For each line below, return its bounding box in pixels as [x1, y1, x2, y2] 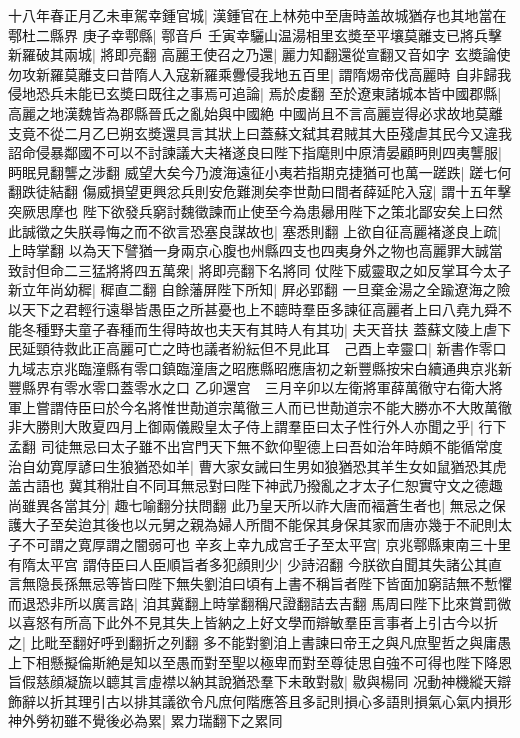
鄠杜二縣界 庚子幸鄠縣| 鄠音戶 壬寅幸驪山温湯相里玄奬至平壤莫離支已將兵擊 [8, 24, 502, 45]
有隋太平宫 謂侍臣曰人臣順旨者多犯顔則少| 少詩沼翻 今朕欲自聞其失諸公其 [8, 553, 488, 574]
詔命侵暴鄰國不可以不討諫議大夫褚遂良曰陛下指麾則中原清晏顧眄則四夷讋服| [8, 142, 502, 163]
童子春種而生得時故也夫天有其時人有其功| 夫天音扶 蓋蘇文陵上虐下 [77, 318, 512, 339]
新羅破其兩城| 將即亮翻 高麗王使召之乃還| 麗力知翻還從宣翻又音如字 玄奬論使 [8, 44, 511, 65]
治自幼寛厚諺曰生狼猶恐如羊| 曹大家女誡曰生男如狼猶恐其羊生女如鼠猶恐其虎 [8, 455, 507, 476]
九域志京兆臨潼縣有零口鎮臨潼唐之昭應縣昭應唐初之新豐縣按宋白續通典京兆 [8, 357, 498, 378]
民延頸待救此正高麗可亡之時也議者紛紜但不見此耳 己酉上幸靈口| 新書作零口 [8, 338, 507, 359]
